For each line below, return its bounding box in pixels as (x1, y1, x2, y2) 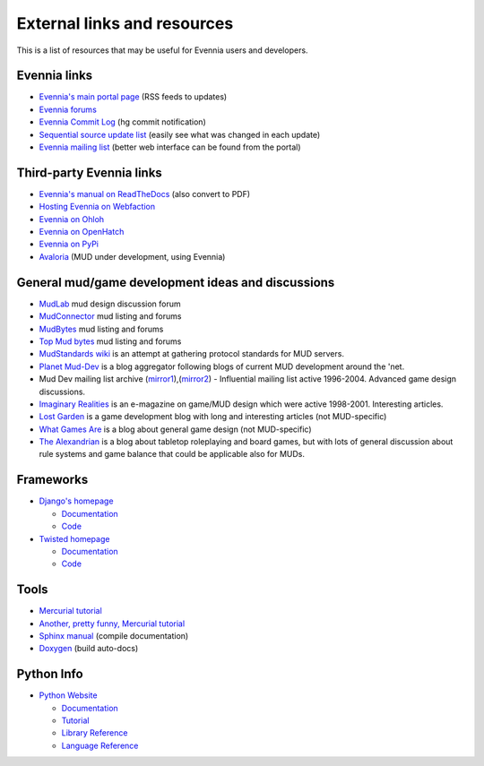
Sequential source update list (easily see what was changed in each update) (39, 129, 321, 140)
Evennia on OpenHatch (39, 227, 125, 237)
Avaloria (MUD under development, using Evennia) (39, 251, 226, 262)
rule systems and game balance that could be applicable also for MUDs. (39, 449, 305, 460)
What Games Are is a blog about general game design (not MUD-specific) (39, 424, 313, 435)
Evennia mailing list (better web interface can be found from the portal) (39, 142, 301, 152)
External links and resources (16, 13, 234, 33)
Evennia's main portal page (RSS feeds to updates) (39, 91, 228, 102)
